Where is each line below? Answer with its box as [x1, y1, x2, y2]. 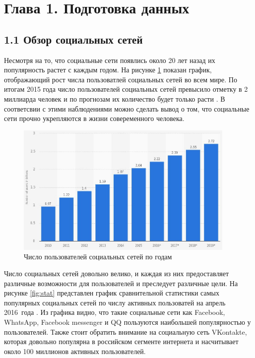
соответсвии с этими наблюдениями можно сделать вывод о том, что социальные [4, 103, 250, 114]
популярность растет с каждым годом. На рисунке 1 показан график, [4, 64, 212, 75]
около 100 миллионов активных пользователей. [4, 346, 146, 356]
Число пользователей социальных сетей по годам [24, 251, 172, 262]
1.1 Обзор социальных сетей [4, 31, 143, 47]
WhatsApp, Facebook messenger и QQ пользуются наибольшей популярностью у [4, 316, 251, 327]
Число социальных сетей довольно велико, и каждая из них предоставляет [4, 268, 229, 278]
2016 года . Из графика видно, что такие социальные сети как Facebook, [4, 307, 225, 317]
